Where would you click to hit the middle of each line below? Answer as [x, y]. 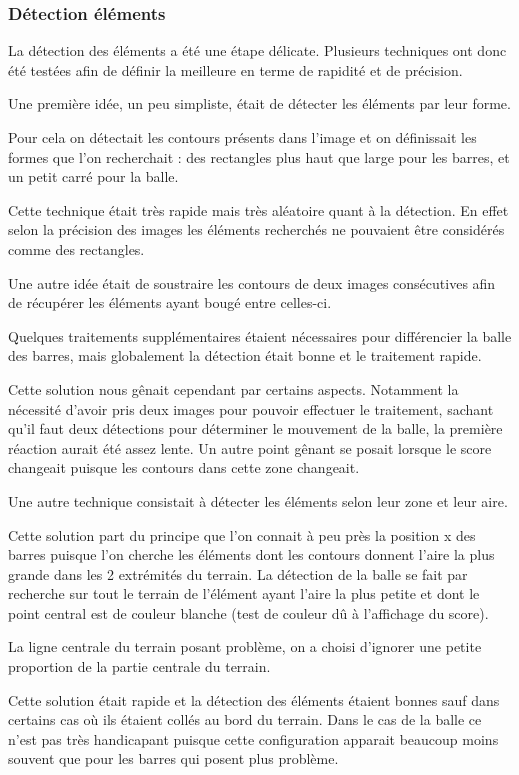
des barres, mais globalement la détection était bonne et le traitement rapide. [245, 355]
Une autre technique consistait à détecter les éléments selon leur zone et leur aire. [258, 500]
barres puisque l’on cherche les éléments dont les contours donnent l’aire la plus [251, 554]
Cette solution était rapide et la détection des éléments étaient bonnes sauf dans [254, 699]
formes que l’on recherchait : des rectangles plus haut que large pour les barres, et [259, 156]
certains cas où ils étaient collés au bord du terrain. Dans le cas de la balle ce [245, 719]
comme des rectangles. [76, 248]
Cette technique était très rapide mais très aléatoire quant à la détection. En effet [258, 209]
